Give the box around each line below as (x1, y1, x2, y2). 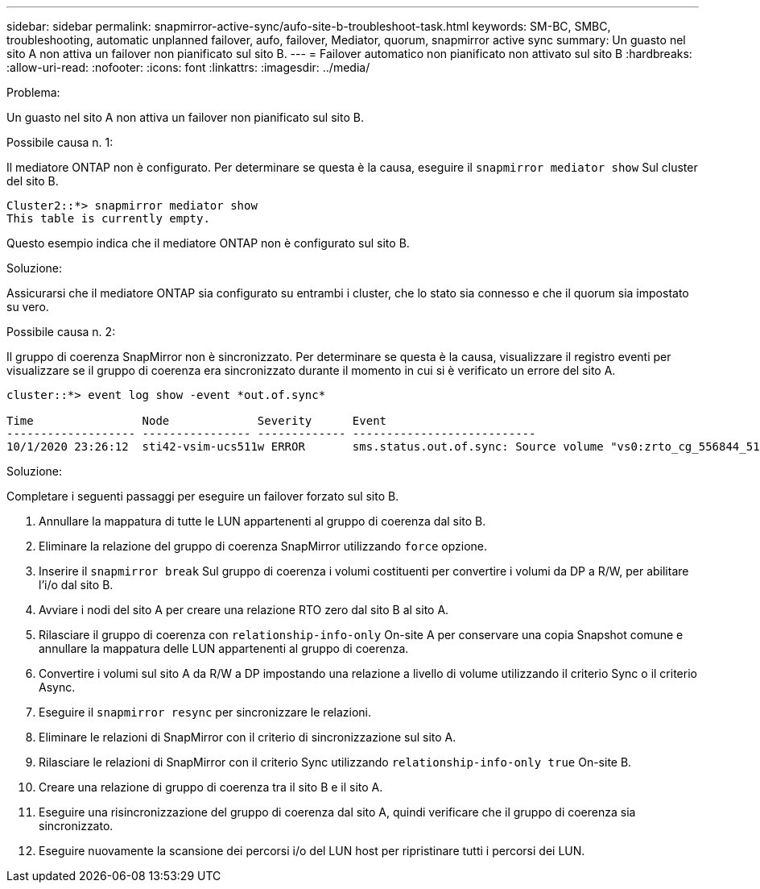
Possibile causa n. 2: (6, 325, 116, 339)
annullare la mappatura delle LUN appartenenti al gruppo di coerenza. (39, 642, 409, 655)
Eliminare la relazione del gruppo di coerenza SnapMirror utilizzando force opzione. (39, 539, 488, 553)
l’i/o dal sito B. (39, 578, 114, 592)
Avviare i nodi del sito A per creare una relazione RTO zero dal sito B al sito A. (39, 603, 449, 617)
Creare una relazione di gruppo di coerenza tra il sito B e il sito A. (39, 780, 383, 794)
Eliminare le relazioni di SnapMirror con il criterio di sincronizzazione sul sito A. (39, 730, 456, 744)
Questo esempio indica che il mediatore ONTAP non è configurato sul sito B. (6, 236, 410, 250)
